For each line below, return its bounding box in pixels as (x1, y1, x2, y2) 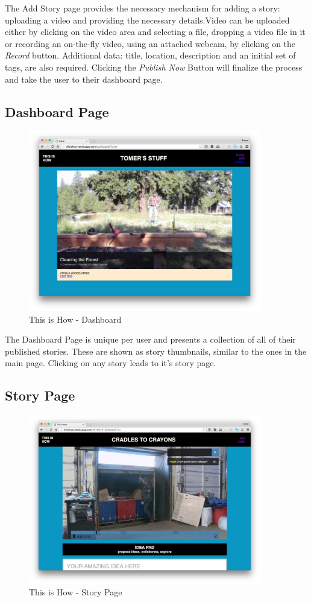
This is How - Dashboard (29, 312, 122, 325)
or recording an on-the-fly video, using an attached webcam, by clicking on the (5, 37, 296, 49)
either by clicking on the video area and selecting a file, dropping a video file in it (5, 25, 306, 38)
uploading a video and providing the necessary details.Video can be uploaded (5, 13, 290, 26)
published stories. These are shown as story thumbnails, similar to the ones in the (5, 344, 307, 357)
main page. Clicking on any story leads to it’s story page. (5, 356, 216, 369)
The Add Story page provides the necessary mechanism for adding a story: (5, 2, 280, 14)
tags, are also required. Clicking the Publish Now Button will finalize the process (5, 60, 303, 73)
